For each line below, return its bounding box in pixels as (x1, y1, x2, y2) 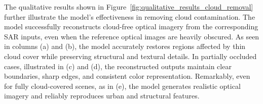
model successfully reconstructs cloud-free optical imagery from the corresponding (4, 21, 258, 32)
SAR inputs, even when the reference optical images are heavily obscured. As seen (4, 31, 259, 41)
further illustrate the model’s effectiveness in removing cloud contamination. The (4, 11, 255, 22)
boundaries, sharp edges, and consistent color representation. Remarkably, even (4, 71, 250, 81)
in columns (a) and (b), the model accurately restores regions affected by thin (4, 41, 246, 51)
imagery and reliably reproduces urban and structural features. (4, 90, 200, 101)
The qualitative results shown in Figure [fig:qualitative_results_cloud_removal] (4, 2, 253, 12)
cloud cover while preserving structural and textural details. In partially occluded (4, 50, 257, 61)
